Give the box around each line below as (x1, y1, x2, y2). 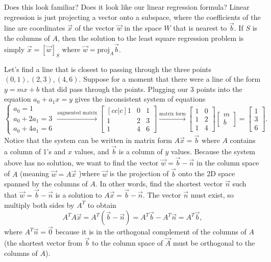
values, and (74, 146, 109, 156)
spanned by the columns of (4, 178, 88, 189)
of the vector (75, 22, 115, 33)
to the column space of (92, 237, 163, 248)
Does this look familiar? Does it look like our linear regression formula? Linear (4, 2, 250, 12)
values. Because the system (171, 146, 256, 156)
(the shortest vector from (4, 237, 83, 248)
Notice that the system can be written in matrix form (4, 135, 172, 146)
